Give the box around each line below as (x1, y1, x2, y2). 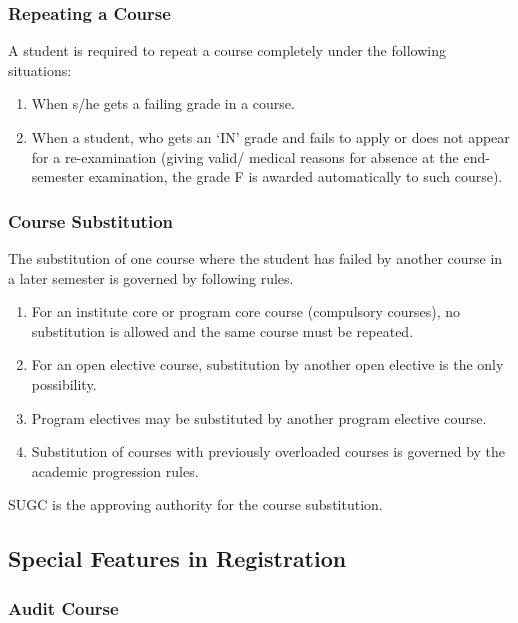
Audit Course (8, 595, 119, 620)
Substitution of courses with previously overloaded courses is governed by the (31, 441, 506, 462)
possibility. (31, 373, 97, 394)
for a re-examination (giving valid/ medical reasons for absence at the (31, 146, 459, 167)
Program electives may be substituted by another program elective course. (31, 407, 487, 428)
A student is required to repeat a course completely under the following (8, 40, 446, 61)
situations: (8, 59, 72, 80)
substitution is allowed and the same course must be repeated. (31, 320, 414, 341)
